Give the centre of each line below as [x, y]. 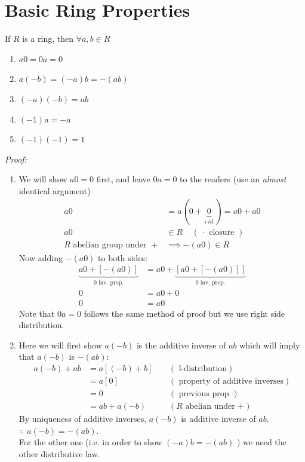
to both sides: [123, 257]
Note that [37, 313]
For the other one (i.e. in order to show [90, 442]
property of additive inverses [231, 382]
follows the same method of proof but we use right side [184, 313]
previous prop [204, 394]
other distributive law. [59, 453]
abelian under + [215, 407]
